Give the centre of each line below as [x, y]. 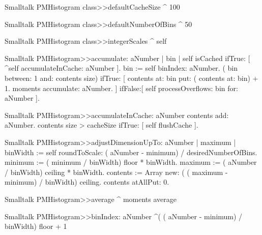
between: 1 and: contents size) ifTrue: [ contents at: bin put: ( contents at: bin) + [132, 78]
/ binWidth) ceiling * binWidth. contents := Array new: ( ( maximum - [116, 172]
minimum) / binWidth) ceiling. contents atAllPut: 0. [87, 182]
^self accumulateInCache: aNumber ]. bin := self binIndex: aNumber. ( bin [121, 68]
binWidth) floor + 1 [36, 226]
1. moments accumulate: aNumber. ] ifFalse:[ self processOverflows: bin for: [121, 88]
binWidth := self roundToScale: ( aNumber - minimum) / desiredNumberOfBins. [131, 152]
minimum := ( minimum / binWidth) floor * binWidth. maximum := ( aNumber [131, 162]
